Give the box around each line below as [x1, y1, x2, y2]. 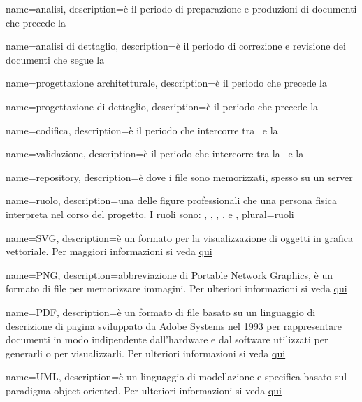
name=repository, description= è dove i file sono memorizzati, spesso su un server [6, 169, 353, 184]
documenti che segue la [6, 52, 105, 66]
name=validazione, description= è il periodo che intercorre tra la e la [6, 146, 304, 161]
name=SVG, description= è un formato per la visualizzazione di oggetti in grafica [6, 230, 354, 245]
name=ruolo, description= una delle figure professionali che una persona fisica [6, 193, 337, 208]
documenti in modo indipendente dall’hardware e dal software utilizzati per [6, 332, 328, 347]
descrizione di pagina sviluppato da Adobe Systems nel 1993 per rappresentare [6, 318, 342, 333]
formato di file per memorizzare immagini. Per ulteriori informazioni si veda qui [6, 281, 347, 296]
